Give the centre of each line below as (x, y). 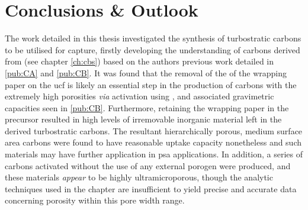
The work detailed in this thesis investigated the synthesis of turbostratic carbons (153, 38)
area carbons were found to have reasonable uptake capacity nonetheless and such (153, 142)
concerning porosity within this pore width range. (95, 200)
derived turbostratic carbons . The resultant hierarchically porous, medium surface (154, 130)
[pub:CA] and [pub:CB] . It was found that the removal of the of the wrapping (146, 72)
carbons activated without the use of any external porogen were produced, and (148, 165)
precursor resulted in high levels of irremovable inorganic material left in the (143, 119)
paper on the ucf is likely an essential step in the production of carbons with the (151, 84)
